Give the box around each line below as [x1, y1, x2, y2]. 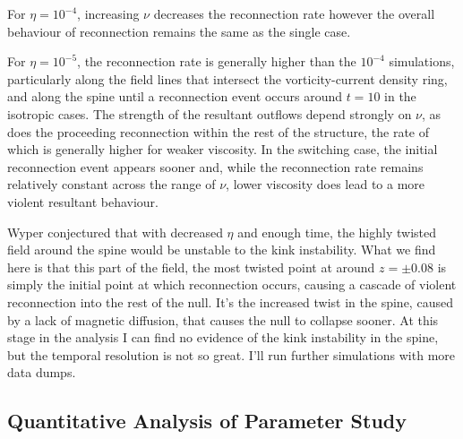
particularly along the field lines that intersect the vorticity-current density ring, [7, 69, 448, 88]
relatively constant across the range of [7, 175, 216, 194]
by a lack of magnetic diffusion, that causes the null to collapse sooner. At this [7, 310, 439, 329]
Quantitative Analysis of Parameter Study [7, 407, 407, 435]
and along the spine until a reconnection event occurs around [7, 87, 343, 106]
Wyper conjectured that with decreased [7, 222, 223, 241]
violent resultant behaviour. [7, 192, 159, 211]
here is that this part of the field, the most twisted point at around [7, 257, 375, 276]
